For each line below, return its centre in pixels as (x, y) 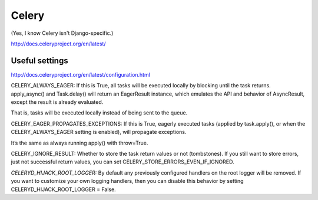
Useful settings (39, 60)
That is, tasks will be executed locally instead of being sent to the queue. (99, 113)
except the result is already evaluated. (57, 102)
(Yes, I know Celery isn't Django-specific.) (62, 33)
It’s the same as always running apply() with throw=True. (79, 143)
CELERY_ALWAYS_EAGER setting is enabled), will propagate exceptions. (99, 132)
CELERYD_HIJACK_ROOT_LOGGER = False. (63, 189)
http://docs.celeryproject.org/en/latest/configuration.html (80, 74)
